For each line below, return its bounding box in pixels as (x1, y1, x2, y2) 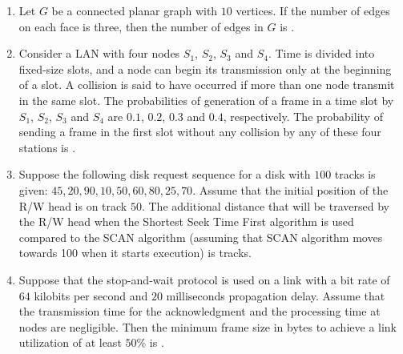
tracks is (334, 166, 376, 183)
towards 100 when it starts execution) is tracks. (18, 244, 252, 261)
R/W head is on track (18, 197, 127, 214)
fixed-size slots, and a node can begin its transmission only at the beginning (18, 60, 392, 77)
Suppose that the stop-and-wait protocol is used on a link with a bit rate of (18, 271, 390, 288)
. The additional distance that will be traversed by (141, 197, 389, 214)
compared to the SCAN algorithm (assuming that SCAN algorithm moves (18, 228, 383, 245)
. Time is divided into (268, 45, 375, 62)
